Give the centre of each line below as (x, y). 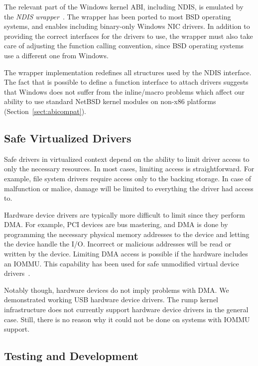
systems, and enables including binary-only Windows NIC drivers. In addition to (127, 26)
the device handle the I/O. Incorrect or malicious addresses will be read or (118, 244)
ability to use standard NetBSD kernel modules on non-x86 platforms (110, 101)
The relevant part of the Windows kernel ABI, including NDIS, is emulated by (124, 6)
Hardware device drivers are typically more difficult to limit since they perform (125, 214)
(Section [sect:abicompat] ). (45, 111)
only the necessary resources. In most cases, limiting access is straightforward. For (129, 169)
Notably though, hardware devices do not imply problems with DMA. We (117, 290)
